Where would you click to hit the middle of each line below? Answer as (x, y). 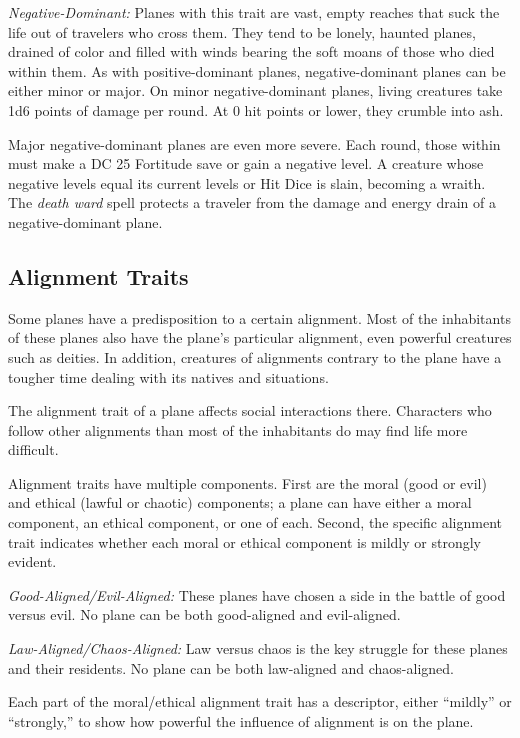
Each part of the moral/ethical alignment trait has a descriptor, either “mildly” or (260, 701)
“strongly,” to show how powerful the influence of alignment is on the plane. (241, 720)
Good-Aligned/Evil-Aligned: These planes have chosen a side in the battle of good (257, 594)
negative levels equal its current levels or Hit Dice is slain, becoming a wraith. (247, 182)
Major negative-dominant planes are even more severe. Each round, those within (254, 143)
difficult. (33, 449)
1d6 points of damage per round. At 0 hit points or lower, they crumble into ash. (256, 109)
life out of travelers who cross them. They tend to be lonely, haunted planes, (242, 31)
